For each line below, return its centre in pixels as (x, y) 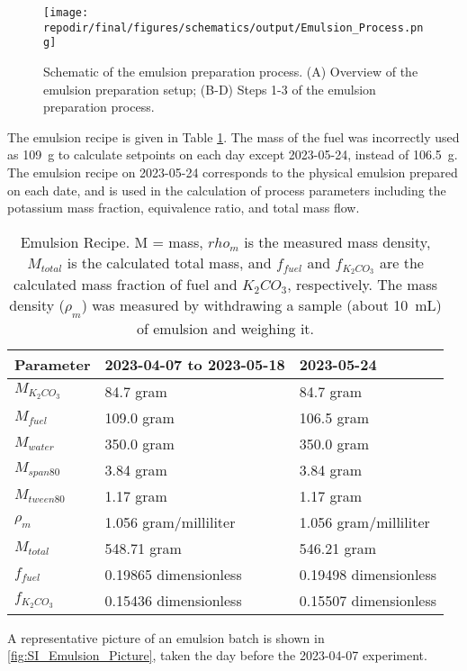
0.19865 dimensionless (173, 574)
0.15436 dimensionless (173, 600)
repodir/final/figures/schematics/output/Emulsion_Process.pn (233, 27)
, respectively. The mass (363, 285)
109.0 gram (139, 417)
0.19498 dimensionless (368, 574)
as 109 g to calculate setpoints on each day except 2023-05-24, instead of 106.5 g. (233, 154)
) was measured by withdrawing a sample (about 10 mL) (261, 305)
